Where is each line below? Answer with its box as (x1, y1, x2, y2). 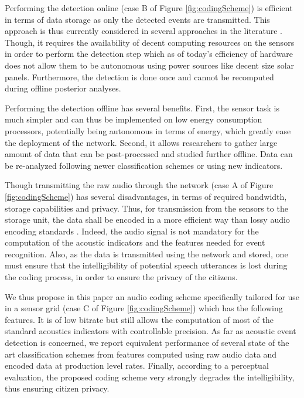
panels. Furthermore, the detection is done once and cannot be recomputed (5, 70, 274, 83)
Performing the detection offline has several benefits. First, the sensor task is (5, 101, 279, 114)
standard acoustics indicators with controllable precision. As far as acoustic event (5, 325, 296, 337)
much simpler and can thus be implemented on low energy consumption (5, 113, 262, 125)
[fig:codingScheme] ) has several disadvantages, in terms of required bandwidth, (5, 190, 287, 202)
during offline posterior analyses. (5, 82, 121, 94)
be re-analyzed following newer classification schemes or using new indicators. (5, 159, 283, 171)
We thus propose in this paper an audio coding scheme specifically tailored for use (5, 290, 300, 302)
